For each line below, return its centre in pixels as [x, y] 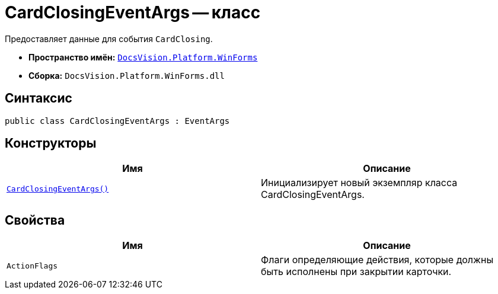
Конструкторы [51, 143]
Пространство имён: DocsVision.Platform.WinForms [143, 57]
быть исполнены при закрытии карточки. [356, 272]
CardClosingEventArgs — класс [133, 12]
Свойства [35, 220]
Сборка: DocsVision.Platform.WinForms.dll [127, 75]
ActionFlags [32, 266]
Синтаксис [39, 98]
